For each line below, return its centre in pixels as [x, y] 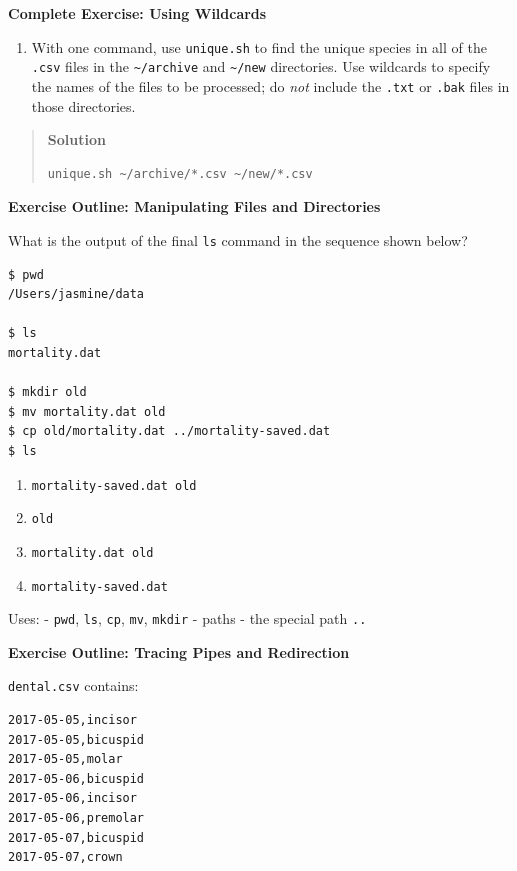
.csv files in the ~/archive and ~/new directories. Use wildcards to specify [261, 66]
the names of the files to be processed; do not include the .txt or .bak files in [270, 85]
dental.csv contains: [73, 685]
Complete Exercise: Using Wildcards [137, 13]
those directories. [83, 105]
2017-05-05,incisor [72, 720]
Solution [76, 139]
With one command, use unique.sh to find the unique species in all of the [259, 46]
